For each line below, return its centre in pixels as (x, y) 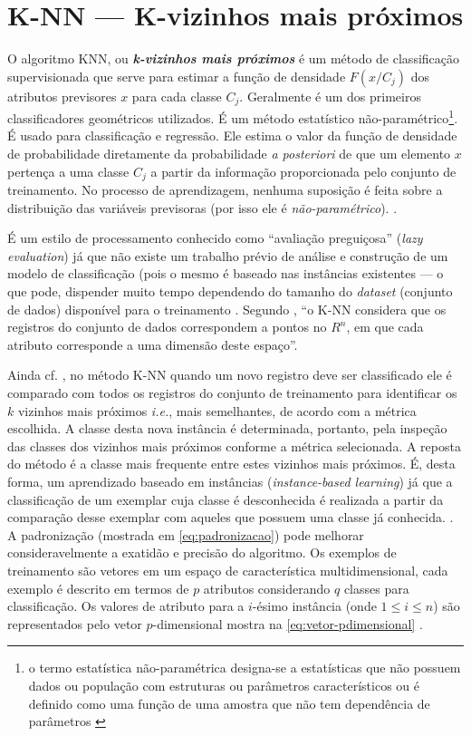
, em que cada (385, 327)
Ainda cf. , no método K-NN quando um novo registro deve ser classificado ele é (230, 375)
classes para (376, 588)
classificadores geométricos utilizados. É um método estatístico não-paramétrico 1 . (233, 116)
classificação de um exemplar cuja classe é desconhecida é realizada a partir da (226, 499)
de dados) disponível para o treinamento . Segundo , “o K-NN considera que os (227, 309)
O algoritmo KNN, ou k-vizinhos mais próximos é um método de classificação (234, 58)
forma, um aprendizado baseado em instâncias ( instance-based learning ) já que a (230, 481)
